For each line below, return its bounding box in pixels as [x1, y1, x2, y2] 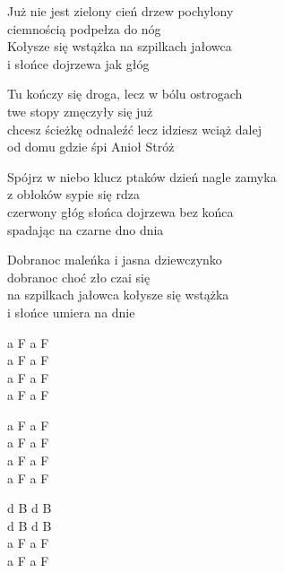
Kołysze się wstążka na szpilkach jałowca [7, 37, 232, 56]
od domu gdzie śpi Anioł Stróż [7, 137, 175, 156]
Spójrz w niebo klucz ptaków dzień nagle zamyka [7, 167, 277, 186]
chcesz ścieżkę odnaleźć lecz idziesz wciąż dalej [7, 119, 262, 138]
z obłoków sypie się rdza [7, 185, 140, 204]
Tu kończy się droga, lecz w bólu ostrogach [7, 84, 243, 103]
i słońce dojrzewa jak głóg [7, 54, 150, 73]
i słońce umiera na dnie [7, 302, 135, 321]
